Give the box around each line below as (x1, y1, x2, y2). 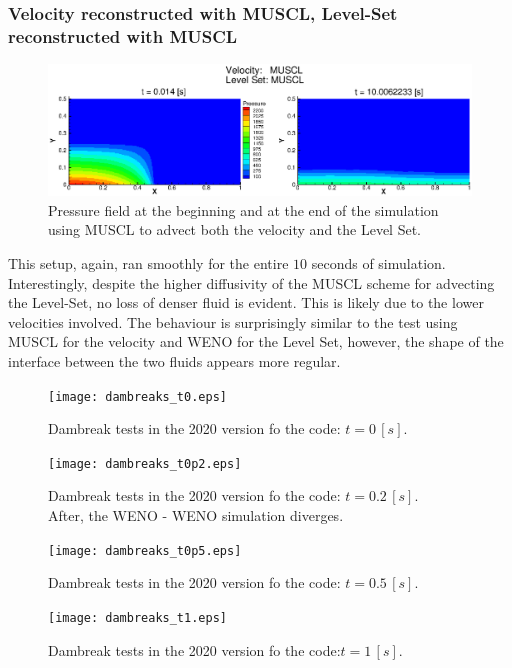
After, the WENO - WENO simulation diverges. (48, 505, 344, 526)
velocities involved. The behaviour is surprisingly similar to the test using (8, 311, 458, 332)
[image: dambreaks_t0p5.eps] (48, 543, 242, 558)
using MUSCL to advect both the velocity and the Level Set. (48, 219, 422, 240)
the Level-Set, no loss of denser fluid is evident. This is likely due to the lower (8, 292, 484, 313)
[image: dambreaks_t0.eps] (48, 389, 227, 404)
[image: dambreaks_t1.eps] (48, 610, 227, 625)
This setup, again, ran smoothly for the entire (8, 253, 289, 273)
